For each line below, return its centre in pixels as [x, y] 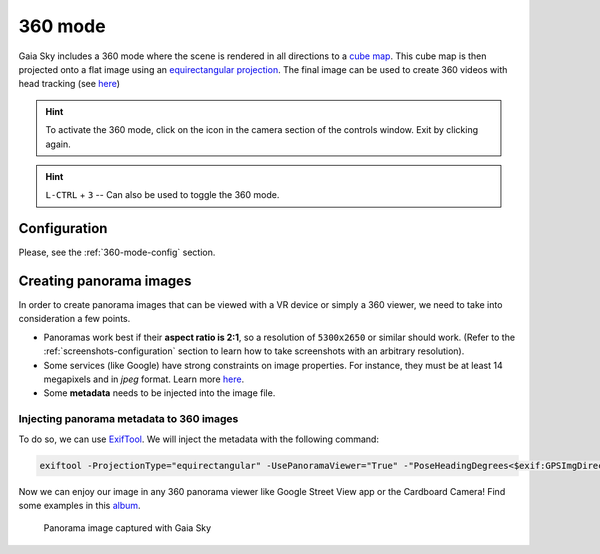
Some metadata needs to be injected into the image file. [159, 393]
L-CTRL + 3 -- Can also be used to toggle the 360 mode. [162, 195]
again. [58, 144]
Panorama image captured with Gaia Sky [127, 528]
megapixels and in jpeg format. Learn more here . [144, 379]
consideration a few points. [74, 319]
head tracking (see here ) [69, 84]
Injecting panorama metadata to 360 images [128, 419]
